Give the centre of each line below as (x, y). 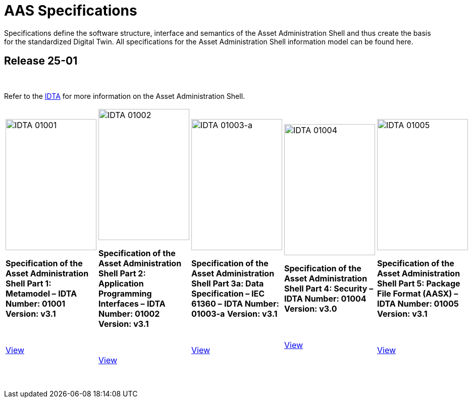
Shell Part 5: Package (419, 283)
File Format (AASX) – (418, 293)
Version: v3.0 (311, 308)
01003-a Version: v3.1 (234, 313)
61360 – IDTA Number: (235, 303)
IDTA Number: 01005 (418, 303)
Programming (125, 293)
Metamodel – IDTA (41, 293)
